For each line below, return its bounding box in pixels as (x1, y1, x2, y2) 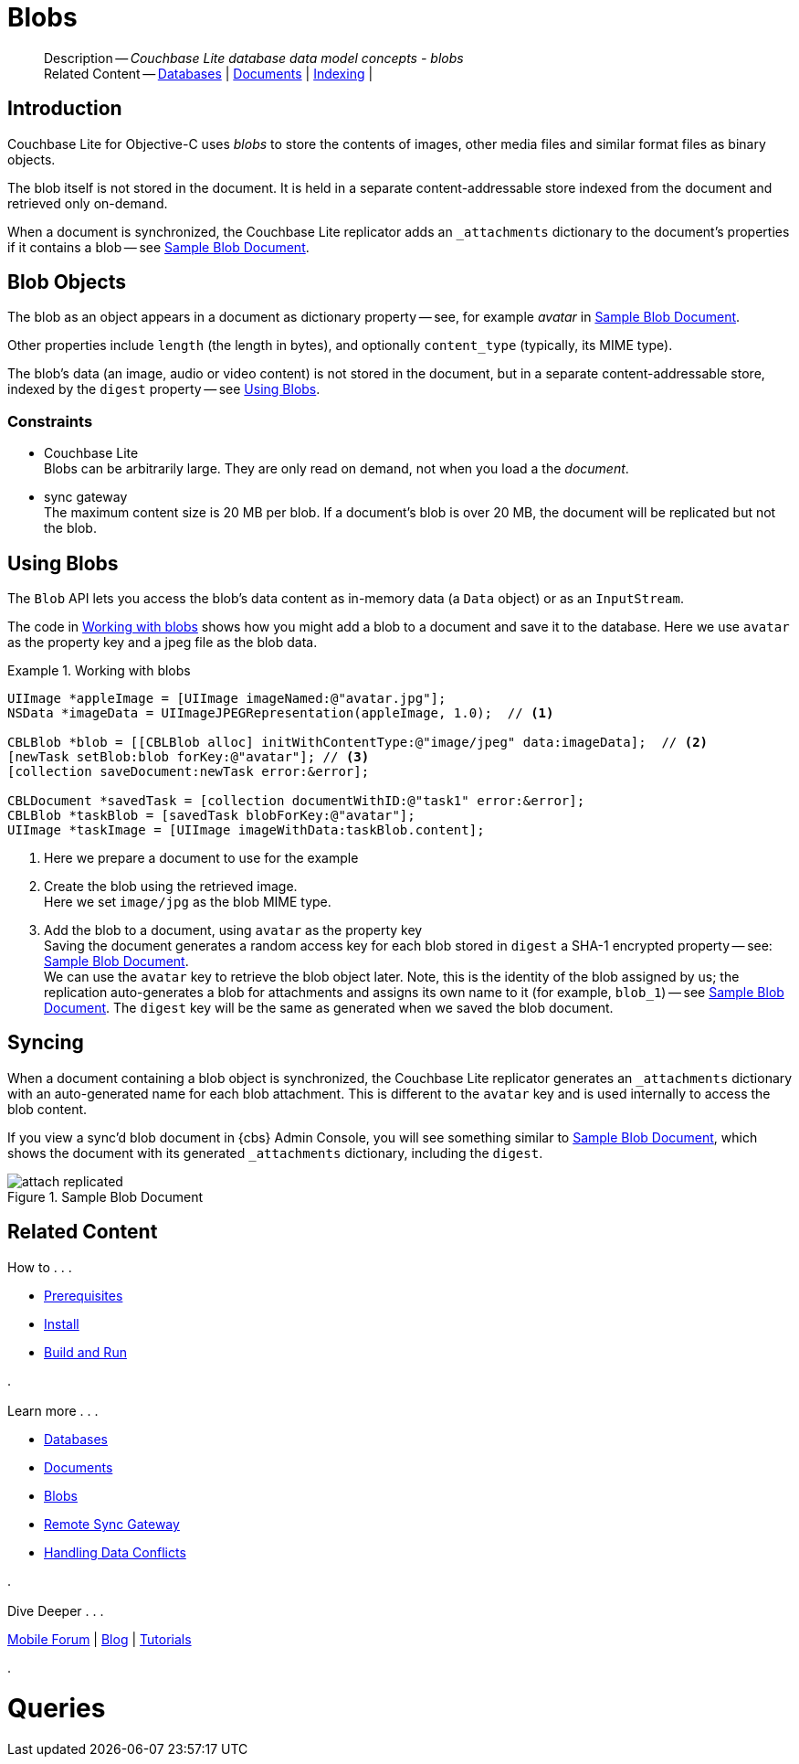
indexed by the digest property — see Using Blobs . (7, 381, 321, 398)
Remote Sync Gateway (44, 1516, 180, 1533)
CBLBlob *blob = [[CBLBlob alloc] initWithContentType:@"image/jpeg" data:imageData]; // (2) (7, 735, 709, 750)
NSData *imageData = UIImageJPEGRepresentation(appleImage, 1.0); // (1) (7, 706, 554, 721)
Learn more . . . (7, 1403, 99, 1419)
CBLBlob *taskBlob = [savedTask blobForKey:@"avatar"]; (7, 808, 415, 824)
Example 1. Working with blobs (7, 663, 191, 679)
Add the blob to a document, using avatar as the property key (44, 922, 423, 939)
